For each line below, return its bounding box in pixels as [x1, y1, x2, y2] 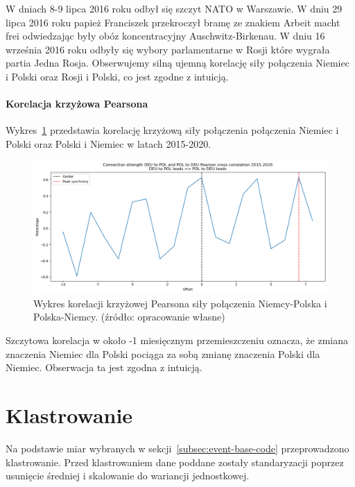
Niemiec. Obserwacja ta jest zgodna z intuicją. [6, 360, 202, 375]
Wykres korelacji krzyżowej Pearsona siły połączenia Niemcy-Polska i [33, 296, 327, 310]
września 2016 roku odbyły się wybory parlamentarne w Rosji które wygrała [6, 42, 330, 56]
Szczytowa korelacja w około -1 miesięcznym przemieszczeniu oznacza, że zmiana [6, 333, 349, 348]
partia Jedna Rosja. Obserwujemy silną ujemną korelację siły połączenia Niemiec [6, 55, 349, 70]
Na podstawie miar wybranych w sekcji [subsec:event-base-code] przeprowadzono [6, 441, 349, 455]
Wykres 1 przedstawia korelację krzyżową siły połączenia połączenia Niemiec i [6, 123, 339, 137]
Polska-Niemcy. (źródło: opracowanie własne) [33, 309, 225, 324]
